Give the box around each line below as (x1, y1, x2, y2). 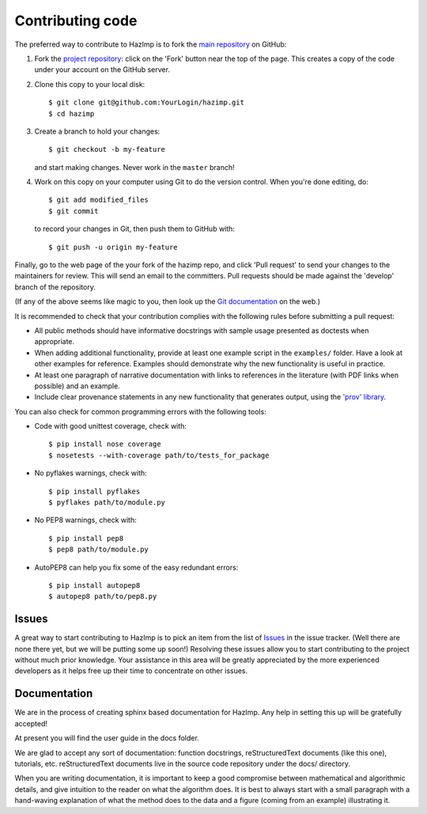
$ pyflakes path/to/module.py (48, 498, 166, 507)
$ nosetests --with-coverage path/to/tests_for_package (48, 451, 270, 460)
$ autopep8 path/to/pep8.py (48, 592, 157, 601)
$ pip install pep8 (48, 534, 124, 543)
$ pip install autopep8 (48, 581, 141, 589)
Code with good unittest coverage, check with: (34, 422, 187, 431)
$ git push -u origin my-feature (48, 242, 178, 252)
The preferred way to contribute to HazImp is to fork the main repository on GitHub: (14, 40, 287, 49)
